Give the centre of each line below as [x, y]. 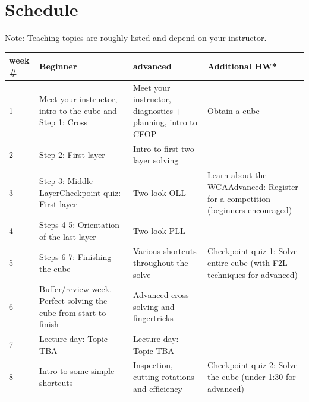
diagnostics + [157, 110]
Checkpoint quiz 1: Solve [253, 251]
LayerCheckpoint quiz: [80, 192]
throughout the [160, 262]
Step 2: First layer [72, 154]
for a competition [239, 198]
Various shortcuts [165, 251]
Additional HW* [242, 66]
